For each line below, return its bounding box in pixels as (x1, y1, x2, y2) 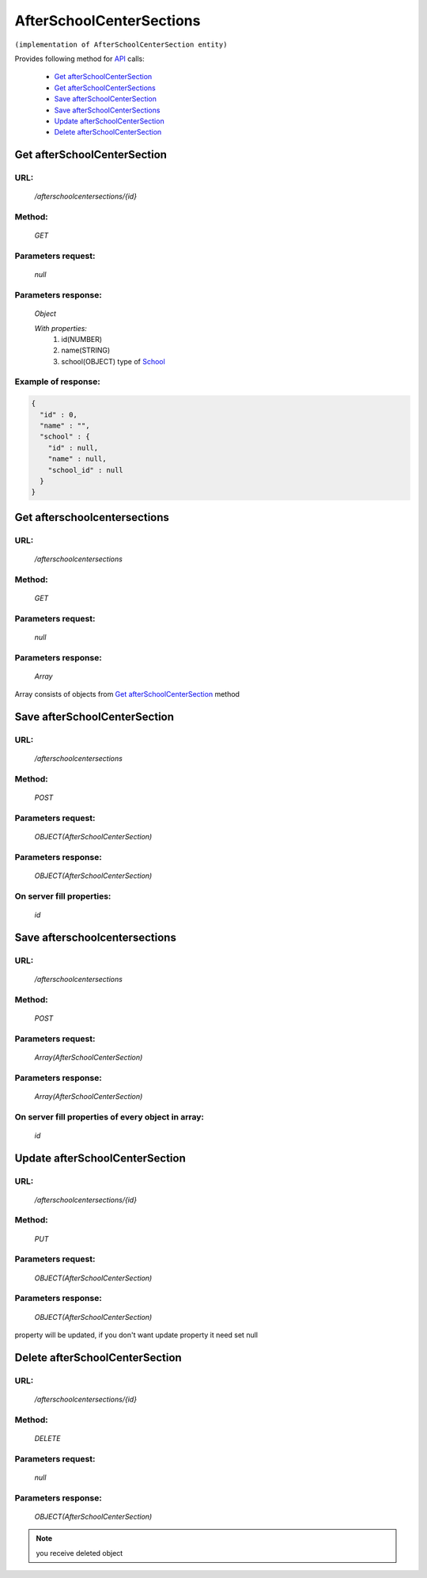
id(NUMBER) (61, 334, 103, 344)
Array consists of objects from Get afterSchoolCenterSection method (14, 690, 240, 699)
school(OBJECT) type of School (61, 356, 165, 366)
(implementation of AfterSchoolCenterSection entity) (14, 40, 228, 49)
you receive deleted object (36, 1548, 123, 1557)
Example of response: (14, 376, 100, 387)
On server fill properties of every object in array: (14, 1111, 205, 1122)
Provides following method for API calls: (14, 54, 145, 63)
